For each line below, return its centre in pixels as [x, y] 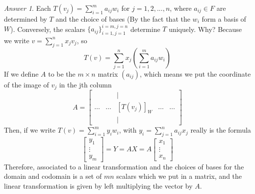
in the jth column [85, 85]
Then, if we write [30, 130]
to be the [62, 74]
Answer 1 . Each [27, 8]
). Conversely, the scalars [48, 29]
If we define [21, 74]
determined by [25, 19]
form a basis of [224, 19]
